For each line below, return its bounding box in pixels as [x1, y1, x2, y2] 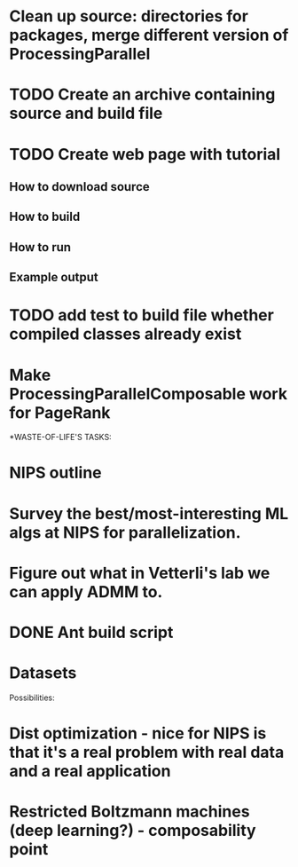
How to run [9, 240, 72, 255]
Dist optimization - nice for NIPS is [9, 723, 267, 744]
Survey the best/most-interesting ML [9, 503, 289, 524]
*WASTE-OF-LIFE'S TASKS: [9, 432, 113, 443]
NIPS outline [9, 463, 102, 483]
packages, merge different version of [9, 25, 289, 45]
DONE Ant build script [9, 623, 174, 642]
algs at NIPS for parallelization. [9, 522, 241, 542]
